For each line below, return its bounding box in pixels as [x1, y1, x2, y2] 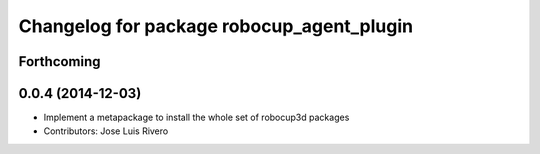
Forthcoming [18, 53, 101, 70]
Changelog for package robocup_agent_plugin [18, 15, 414, 37]
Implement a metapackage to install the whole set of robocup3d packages [43, 111, 350, 124]
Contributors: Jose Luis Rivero [43, 125, 169, 137]
